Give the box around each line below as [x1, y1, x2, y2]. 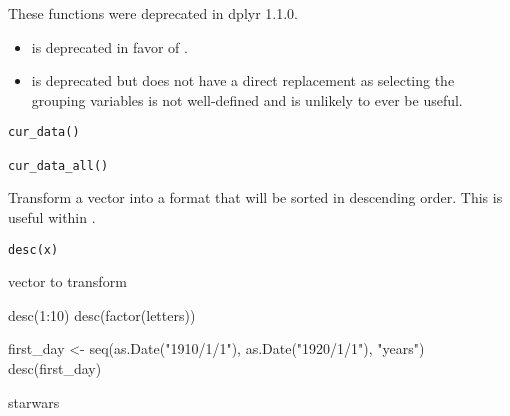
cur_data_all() [8, 158, 109, 173]
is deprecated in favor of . [31, 36, 188, 57]
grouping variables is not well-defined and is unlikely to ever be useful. [31, 89, 463, 110]
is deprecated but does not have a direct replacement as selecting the [31, 70, 455, 91]
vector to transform [8, 271, 127, 292]
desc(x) [8, 242, 59, 257]
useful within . [8, 206, 96, 227]
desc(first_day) [8, 357, 102, 378]
